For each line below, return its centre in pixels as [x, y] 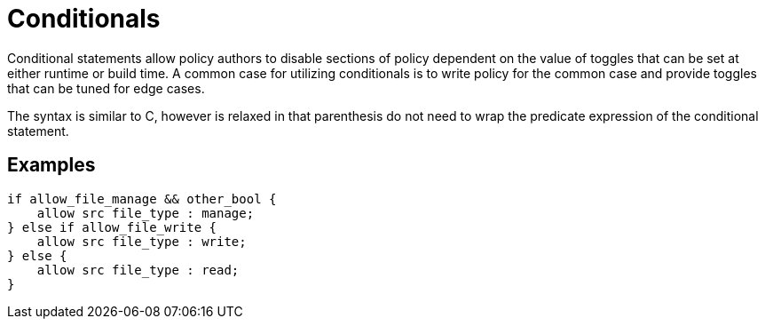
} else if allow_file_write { [112, 227]
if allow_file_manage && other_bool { [142, 199]
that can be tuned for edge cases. [106, 88]
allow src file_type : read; [138, 270]
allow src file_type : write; [142, 241]
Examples [51, 165]
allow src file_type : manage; [146, 213]
